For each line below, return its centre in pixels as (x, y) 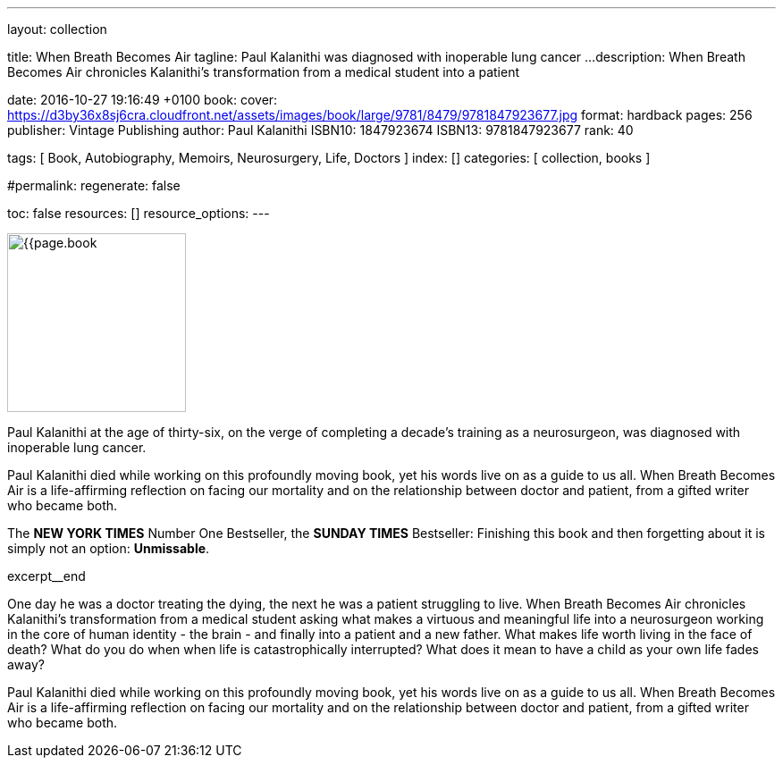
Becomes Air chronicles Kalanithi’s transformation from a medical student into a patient (264, 72)
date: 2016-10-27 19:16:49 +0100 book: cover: (143, 100)
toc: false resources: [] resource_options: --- (139, 213)
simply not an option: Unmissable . (109, 548)
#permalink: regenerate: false (94, 185)
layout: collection (57, 29)
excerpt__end (46, 576)
